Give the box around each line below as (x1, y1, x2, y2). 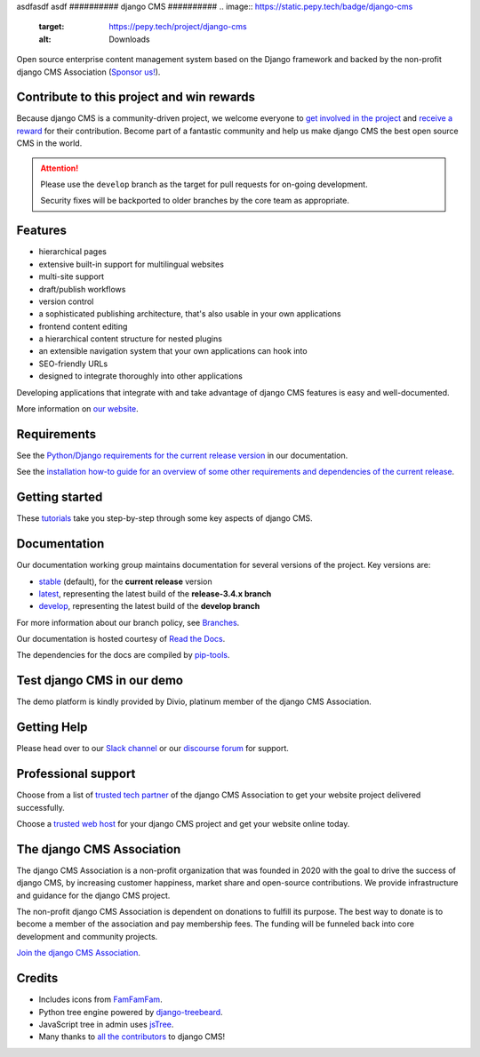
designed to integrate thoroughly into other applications (38, 371, 244, 381)
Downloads (108, 34, 150, 44)
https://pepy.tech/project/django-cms (108, 21, 248, 32)
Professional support (16, 766, 136, 781)
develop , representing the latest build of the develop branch (38, 601, 260, 612)
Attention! (40, 163, 79, 173)
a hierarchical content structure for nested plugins (38, 333, 222, 344)
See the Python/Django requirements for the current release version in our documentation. (16, 450, 348, 460)
